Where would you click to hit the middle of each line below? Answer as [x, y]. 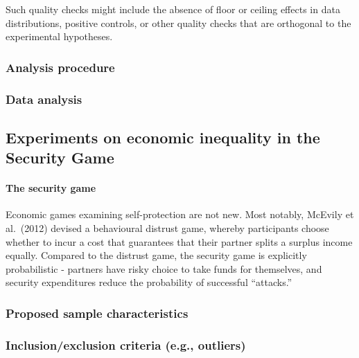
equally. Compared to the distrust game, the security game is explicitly [156, 255]
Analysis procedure [60, 67]
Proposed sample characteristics [97, 313]
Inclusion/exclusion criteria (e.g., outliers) [126, 344]
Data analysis [44, 99]
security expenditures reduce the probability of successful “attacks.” [149, 282]
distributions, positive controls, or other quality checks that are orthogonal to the [178, 23]
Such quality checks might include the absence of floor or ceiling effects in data [173, 9]
